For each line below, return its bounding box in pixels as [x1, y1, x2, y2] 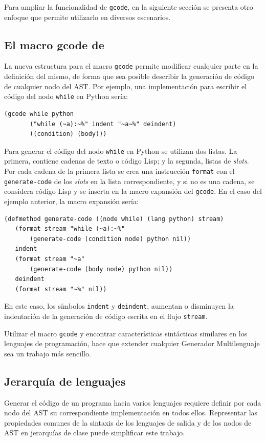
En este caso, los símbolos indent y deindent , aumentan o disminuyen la [4, 300, 234, 311]
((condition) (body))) [30, 130, 107, 138]
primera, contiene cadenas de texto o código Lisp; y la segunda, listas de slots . [4, 155, 249, 166]
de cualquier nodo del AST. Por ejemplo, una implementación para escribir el [4, 81, 247, 91]
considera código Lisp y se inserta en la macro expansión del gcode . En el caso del [4, 186, 262, 196]
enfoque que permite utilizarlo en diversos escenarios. [4, 11, 171, 22]
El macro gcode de [4, 36, 104, 52]
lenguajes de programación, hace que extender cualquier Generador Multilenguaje [4, 338, 260, 349]
